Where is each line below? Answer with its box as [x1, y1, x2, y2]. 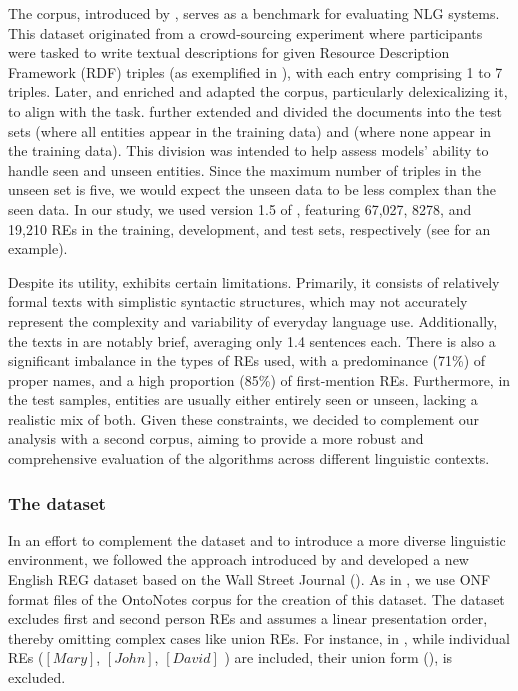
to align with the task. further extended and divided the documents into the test [8, 100, 502, 121]
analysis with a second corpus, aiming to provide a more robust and [8, 428, 424, 449]
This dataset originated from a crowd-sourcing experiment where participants [8, 22, 483, 43]
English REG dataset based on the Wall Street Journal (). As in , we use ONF [8, 569, 491, 590]
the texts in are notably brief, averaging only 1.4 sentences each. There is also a [8, 330, 496, 351]
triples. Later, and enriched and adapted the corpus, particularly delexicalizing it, [8, 81, 508, 102]
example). [8, 238, 68, 259]
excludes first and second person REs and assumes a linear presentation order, [8, 608, 488, 629]
